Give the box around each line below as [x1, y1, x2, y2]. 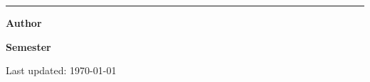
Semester [6, 39, 51, 54]
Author [6, 16, 42, 30]
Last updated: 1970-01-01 [6, 63, 117, 78]
